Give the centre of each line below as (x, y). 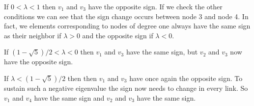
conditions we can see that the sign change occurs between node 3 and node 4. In (126, 16)
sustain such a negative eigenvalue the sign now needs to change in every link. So (126, 88)
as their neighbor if (33, 35)
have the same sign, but (162, 52)
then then (82, 78)
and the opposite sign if (118, 35)
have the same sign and (69, 97)
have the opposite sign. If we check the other (155, 6)
